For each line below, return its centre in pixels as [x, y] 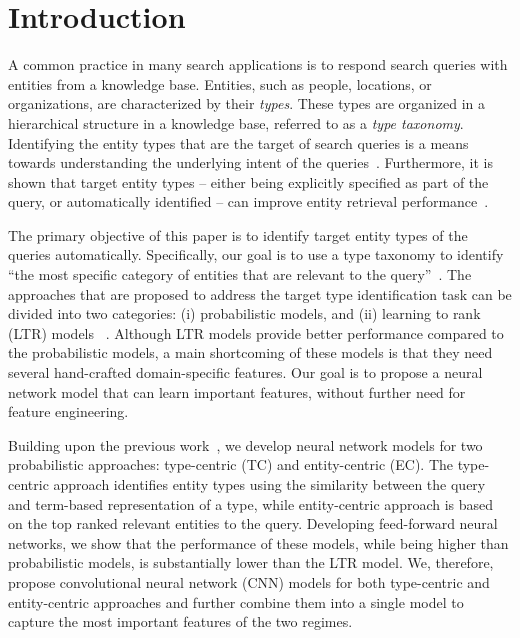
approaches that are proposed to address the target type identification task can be [260, 293]
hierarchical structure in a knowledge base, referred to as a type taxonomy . [236, 122]
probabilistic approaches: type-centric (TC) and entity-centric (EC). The [231, 464]
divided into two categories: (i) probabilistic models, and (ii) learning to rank [244, 313]
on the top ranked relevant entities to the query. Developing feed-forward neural [253, 523]
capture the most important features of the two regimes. [180, 621]
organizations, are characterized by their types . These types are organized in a [246, 103]
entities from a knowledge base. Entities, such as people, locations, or [220, 83]
